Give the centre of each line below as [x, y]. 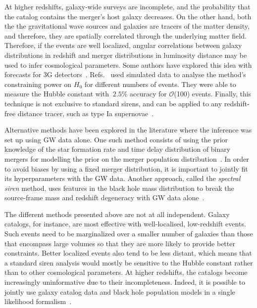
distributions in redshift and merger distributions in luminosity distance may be [126, 55]
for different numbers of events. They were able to [160, 84]
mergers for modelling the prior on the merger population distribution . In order [127, 158]
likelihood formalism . [38, 301]
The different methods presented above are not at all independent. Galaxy [117, 214]
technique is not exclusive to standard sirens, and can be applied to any [113, 103]
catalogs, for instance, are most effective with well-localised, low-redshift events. [125, 224]
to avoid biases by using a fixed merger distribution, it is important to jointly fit [126, 168]
